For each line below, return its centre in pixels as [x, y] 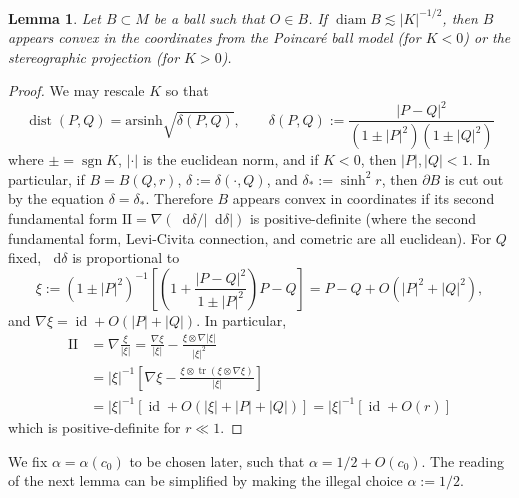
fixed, [25, 257]
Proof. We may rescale [76, 90]
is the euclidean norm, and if [230, 159]
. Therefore [179, 198]
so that [187, 90]
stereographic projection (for [94, 56]
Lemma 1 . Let [54, 17]
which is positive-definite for [94, 427]
